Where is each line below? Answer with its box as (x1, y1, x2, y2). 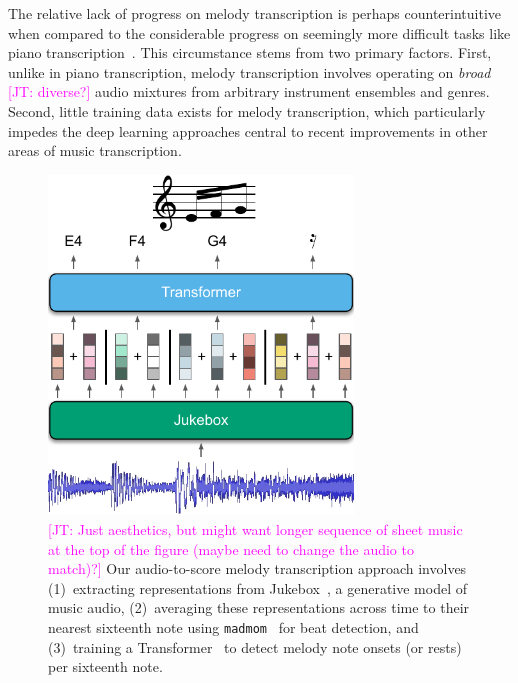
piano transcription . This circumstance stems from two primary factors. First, (8, 42, 492, 63)
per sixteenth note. (48, 656, 163, 677)
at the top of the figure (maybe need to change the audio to (48, 538, 414, 559)
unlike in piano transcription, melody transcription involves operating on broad (8, 61, 491, 82)
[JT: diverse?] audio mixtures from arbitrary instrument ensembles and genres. (8, 81, 490, 102)
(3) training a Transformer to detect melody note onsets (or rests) (48, 636, 462, 657)
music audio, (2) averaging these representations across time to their (48, 597, 470, 618)
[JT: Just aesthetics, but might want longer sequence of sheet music (48, 519, 463, 540)
